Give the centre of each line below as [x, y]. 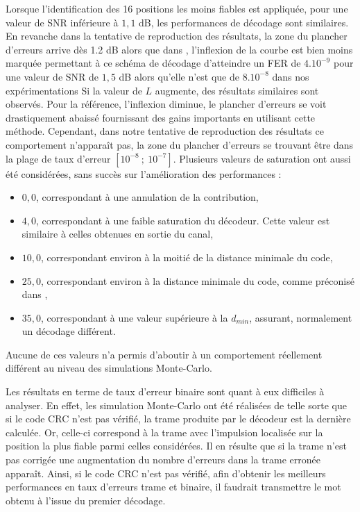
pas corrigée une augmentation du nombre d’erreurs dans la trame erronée [163, 460]
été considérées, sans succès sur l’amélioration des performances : [144, 173]
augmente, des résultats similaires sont [237, 90]
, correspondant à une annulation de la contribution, [147, 197]
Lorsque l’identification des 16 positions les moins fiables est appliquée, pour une [177, 8]
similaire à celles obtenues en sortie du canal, [118, 234]
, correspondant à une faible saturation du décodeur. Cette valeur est [183, 220]
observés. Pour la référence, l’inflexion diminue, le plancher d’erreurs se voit [166, 104]
